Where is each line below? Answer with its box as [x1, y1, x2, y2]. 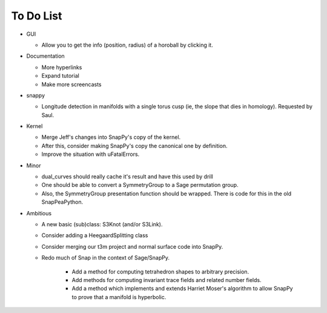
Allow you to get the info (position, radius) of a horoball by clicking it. [41, 41, 213, 49]
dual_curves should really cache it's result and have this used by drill [41, 173, 213, 180]
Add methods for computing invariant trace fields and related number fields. [71, 276, 262, 283]
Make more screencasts [41, 81, 102, 88]
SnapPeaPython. [41, 198, 84, 206]
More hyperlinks [41, 64, 82, 71]
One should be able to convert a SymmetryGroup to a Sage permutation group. [41, 181, 239, 189]
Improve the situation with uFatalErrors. [41, 150, 140, 158]
